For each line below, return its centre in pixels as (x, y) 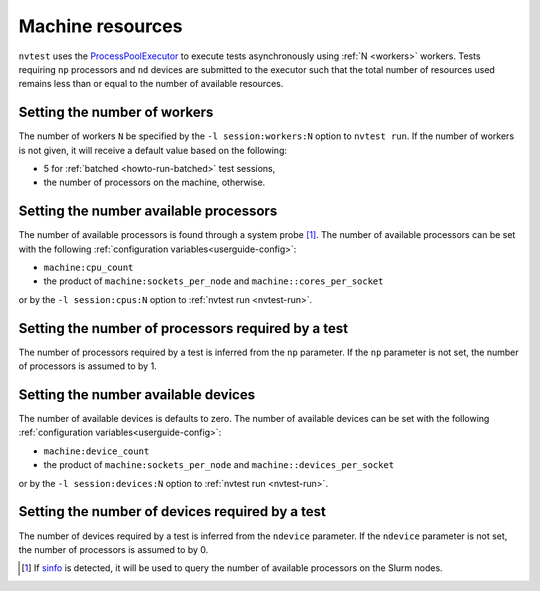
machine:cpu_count (88, 268)
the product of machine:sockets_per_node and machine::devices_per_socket (219, 465)
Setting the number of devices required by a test (172, 511)
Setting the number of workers (116, 112)
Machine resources (100, 26)
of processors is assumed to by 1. (87, 366)
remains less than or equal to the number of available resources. (151, 84)
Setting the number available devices (136, 394)
